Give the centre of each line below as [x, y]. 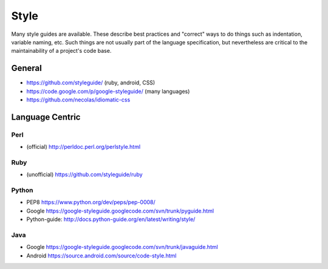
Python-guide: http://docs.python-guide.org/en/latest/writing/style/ [111, 219]
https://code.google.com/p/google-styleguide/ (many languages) [108, 91]
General [27, 68]
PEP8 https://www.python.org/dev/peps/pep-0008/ [91, 202]
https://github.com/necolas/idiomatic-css [78, 100]
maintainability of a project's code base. [61, 51]
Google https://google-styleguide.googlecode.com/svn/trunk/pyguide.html [120, 211]
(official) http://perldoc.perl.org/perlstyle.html [84, 147]
